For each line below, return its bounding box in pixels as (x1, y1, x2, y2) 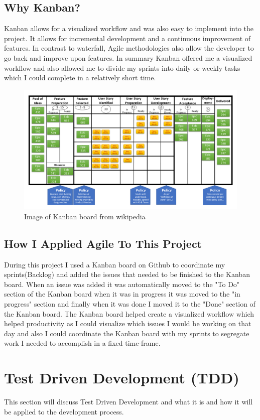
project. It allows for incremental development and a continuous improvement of (4, 33, 251, 43)
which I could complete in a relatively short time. (4, 72, 156, 83)
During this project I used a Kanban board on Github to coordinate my (4, 259, 225, 269)
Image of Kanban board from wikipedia (24, 211, 146, 221)
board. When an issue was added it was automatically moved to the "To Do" (4, 278, 240, 289)
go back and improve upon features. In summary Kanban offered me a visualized (4, 52, 252, 63)
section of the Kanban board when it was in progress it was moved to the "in (4, 289, 240, 299)
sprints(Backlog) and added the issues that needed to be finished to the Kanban (4, 269, 250, 279)
